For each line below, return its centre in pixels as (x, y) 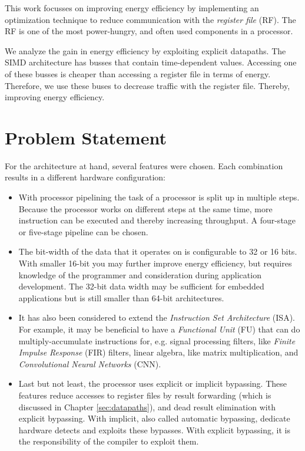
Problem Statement (86, 137)
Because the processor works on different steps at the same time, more (145, 208)
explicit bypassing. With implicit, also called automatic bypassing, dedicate (154, 418)
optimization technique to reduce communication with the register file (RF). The (150, 19)
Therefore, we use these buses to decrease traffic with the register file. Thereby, (147, 85)
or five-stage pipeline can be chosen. (83, 231)
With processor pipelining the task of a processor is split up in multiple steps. (159, 197)
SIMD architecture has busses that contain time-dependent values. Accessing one (151, 62)
